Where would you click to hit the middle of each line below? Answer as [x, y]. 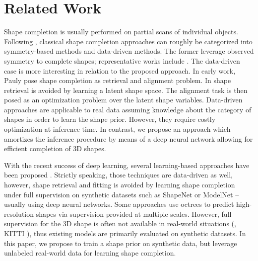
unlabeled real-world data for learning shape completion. [90, 253]
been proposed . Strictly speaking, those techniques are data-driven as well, [118, 175]
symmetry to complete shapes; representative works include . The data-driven [122, 60]
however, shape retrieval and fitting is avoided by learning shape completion [120, 185]
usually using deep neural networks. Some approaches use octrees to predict [119, 204]
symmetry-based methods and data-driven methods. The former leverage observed [129, 51]
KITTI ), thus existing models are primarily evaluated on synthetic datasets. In [125, 233]
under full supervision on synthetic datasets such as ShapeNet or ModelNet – [122, 194]
